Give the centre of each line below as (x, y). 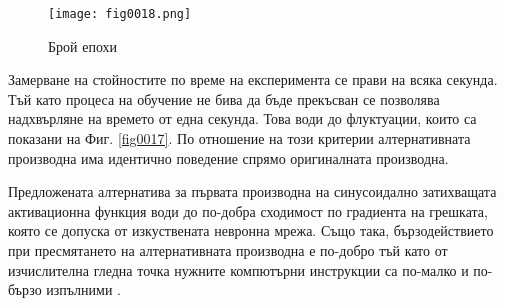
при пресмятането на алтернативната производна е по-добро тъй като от (228, 250)
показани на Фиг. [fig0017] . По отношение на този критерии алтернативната (239, 138)
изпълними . (83, 289)
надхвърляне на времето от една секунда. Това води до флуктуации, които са (242, 118)
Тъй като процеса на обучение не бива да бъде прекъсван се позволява (224, 98)
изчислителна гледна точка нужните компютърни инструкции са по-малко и (238, 269)
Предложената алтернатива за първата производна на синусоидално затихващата (252, 191)
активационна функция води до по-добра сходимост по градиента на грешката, (248, 210)
